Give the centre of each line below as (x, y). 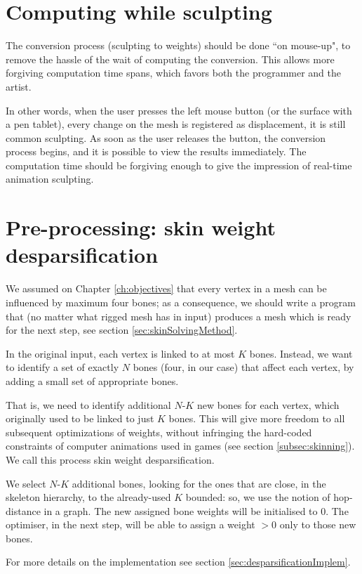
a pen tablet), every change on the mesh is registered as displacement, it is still (176, 124)
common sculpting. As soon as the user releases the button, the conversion (166, 137)
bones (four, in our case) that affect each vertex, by (243, 367)
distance (23, 510)
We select (26, 483)
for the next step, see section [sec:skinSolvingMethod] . (122, 330)
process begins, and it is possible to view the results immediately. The (156, 151)
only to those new (318, 524)
